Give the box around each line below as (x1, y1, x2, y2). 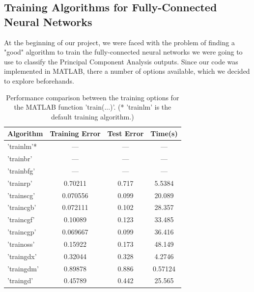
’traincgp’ (7, 227, 36, 237)
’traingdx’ (7, 251, 37, 261)
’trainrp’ (7, 177, 32, 188)
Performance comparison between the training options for (6, 92, 179, 102)
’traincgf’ (7, 214, 35, 225)
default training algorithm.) (51, 111, 134, 121)
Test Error (107, 128, 144, 139)
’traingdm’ (7, 263, 39, 273)
